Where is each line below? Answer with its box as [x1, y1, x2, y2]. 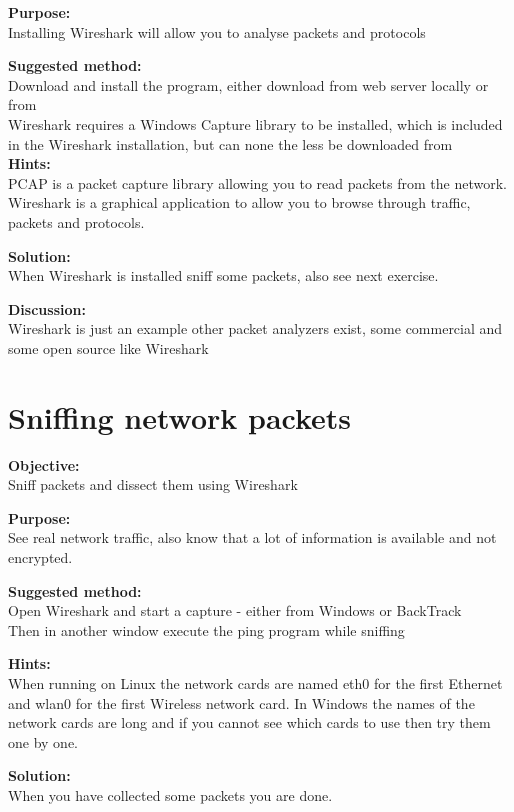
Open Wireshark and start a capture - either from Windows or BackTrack [8, 600, 462, 621]
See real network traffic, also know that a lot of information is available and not [8, 527, 497, 548]
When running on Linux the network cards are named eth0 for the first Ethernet [8, 672, 503, 693]
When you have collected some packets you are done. [8, 784, 333, 805]
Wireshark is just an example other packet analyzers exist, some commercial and [8, 318, 503, 339]
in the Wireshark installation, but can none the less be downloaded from [8, 133, 453, 154]
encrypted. [8, 547, 73, 567]
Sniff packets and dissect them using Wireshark [8, 474, 298, 495]
